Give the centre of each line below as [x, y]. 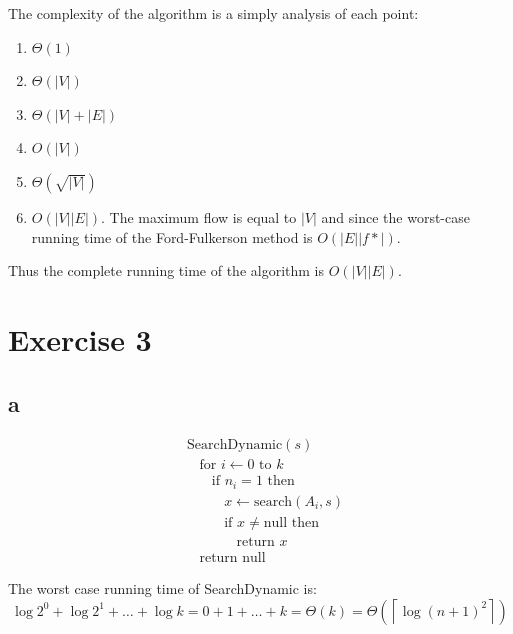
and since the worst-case [395, 216]
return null [232, 557]
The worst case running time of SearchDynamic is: [162, 588]
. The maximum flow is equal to [199, 216]
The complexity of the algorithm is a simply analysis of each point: [213, 13]
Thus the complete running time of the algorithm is [166, 270]
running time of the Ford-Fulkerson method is [172, 236]
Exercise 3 [80, 338]
